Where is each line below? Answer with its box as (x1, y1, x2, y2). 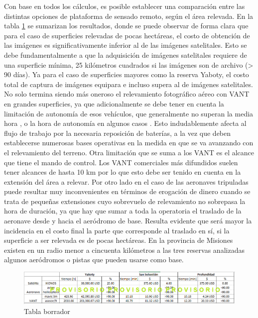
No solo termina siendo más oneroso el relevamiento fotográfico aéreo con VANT (4, 89, 250, 99)
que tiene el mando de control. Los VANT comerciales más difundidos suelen (4, 157, 238, 167)
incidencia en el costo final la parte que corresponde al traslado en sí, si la (4, 225, 230, 235)
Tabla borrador (24, 306, 70, 317)
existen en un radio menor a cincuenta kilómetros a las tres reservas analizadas (4, 244, 245, 255)
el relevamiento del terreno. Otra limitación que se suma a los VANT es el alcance (4, 147, 255, 157)
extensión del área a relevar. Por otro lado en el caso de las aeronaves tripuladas (4, 176, 249, 187)
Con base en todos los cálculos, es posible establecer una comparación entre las (4, 1, 245, 11)
